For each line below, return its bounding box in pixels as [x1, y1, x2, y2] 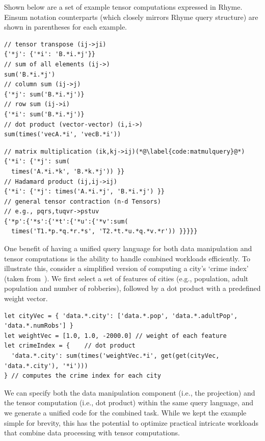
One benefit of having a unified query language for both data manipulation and [4, 243, 252, 254]
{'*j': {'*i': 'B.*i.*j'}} [4, 51, 95, 58]
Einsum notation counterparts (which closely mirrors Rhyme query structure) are [4, 11, 258, 22]
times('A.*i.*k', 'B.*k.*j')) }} [11, 167, 125, 175]
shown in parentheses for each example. [4, 21, 127, 32]
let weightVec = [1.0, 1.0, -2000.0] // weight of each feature [4, 332, 227, 339]
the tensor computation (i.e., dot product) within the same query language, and [4, 397, 254, 408]
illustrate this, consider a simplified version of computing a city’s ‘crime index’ [4, 263, 249, 274]
